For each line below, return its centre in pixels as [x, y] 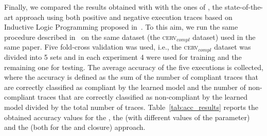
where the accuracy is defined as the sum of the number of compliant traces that [131, 77]
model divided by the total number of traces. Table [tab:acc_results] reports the [131, 107]
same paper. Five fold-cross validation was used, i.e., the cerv [101, 47]
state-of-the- [244, 7]
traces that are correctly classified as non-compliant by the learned [142, 97]
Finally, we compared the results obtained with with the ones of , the [113, 7]
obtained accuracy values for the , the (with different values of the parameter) [127, 117]
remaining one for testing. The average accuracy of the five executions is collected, [134, 67]
